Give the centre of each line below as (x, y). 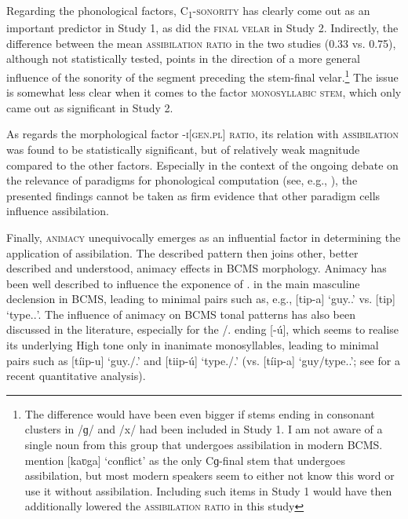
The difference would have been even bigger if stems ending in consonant (200, 413)
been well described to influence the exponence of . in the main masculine (183, 283)
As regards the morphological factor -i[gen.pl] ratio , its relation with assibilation (203, 134)
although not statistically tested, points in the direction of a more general (183, 58)
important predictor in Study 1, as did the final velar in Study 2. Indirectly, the (202, 28)
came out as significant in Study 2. (90, 107)
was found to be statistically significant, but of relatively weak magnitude (183, 149)
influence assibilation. (58, 211)
